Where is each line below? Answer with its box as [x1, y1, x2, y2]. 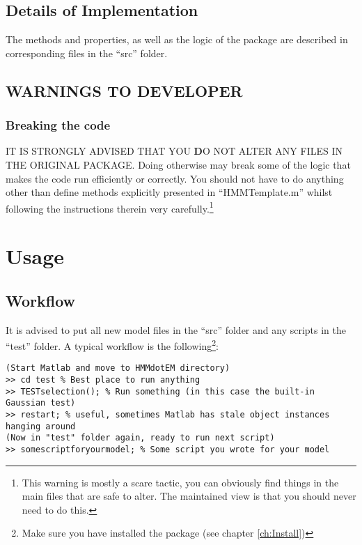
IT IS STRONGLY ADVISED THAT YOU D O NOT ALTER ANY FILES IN [6, 144, 343, 158]
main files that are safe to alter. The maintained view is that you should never [22, 489, 356, 503]
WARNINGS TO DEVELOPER [6, 79, 243, 101]
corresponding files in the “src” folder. [6, 45, 168, 60]
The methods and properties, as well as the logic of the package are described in [6, 32, 348, 47]
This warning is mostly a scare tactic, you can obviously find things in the [22, 475, 339, 489]
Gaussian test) [6, 398, 76, 408]
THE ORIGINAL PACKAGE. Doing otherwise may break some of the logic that [6, 157, 351, 171]
